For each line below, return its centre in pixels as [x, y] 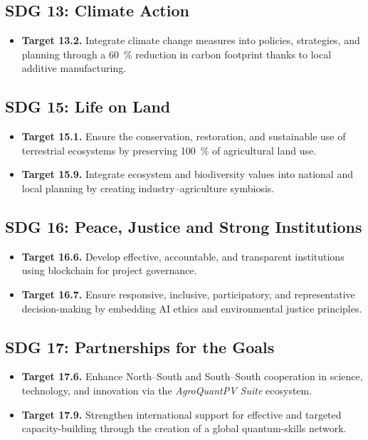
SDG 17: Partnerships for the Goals [140, 346]
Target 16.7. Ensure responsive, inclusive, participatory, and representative [188, 294]
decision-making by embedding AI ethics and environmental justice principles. [192, 308]
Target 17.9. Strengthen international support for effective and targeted [182, 414]
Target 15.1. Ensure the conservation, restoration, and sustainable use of [184, 136]
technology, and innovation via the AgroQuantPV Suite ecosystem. [167, 390]
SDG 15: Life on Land [88, 106]
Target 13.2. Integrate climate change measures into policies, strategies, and [191, 40]
